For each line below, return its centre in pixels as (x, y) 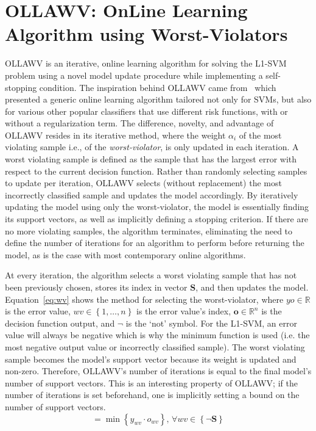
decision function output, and (60, 323)
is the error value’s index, (184, 311)
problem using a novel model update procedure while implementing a (134, 75)
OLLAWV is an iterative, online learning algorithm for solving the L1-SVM (146, 63)
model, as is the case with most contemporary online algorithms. (125, 254)
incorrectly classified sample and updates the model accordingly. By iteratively (152, 194)
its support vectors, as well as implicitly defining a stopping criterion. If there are (157, 219)
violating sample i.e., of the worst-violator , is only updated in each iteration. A (152, 147)
